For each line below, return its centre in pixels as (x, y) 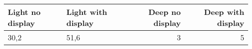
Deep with (224, 12)
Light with (87, 12)
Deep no (165, 12)
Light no (24, 12)
